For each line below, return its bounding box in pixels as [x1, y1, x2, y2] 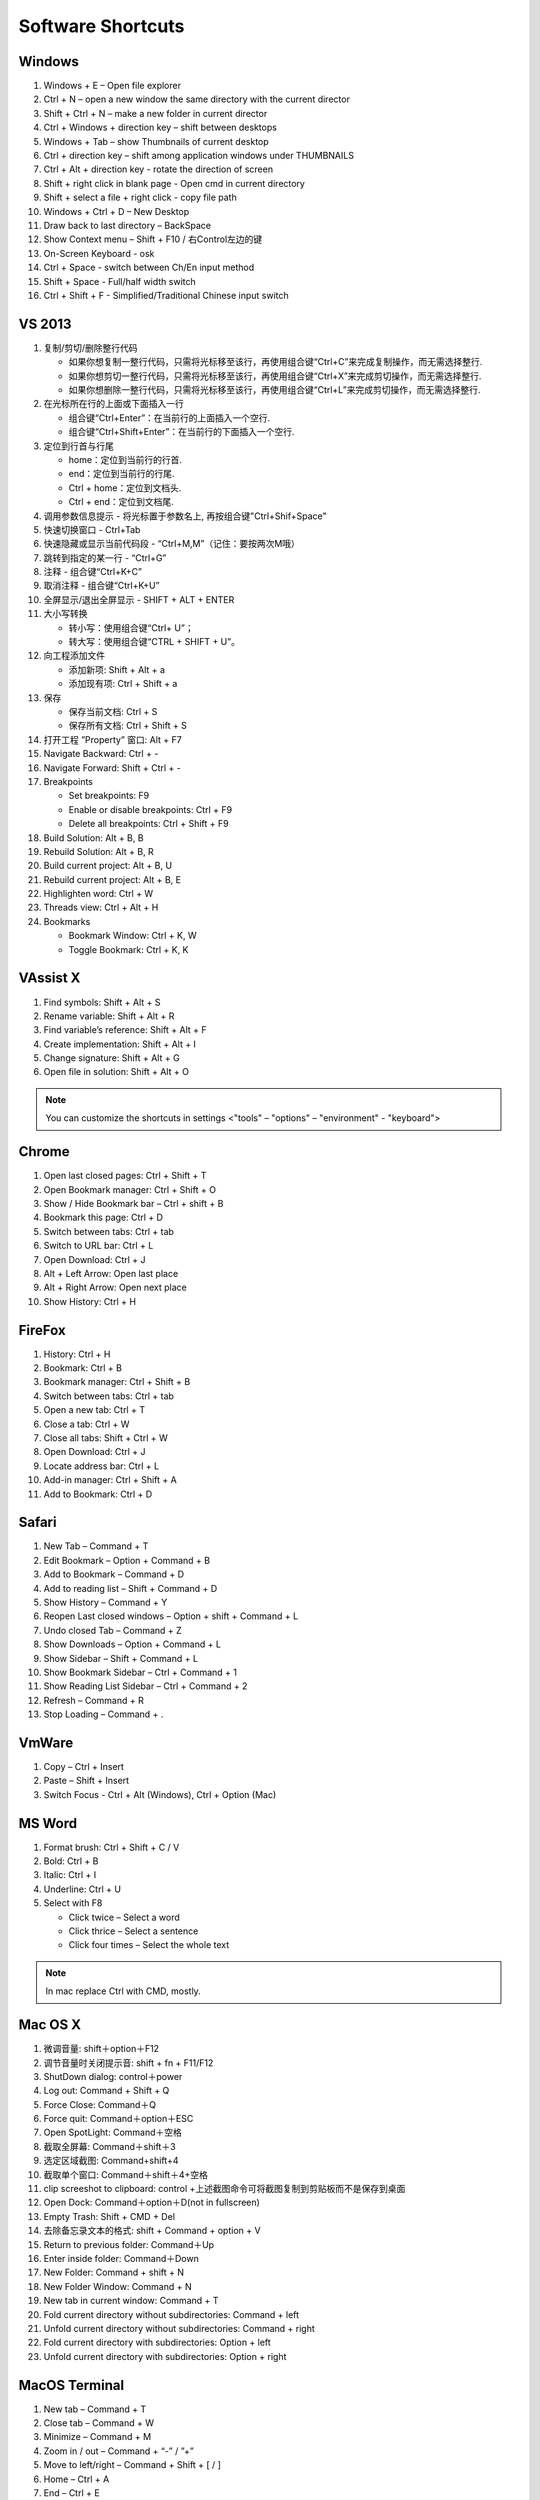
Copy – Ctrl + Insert [43, 1761, 125, 1772]
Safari [18, 1514, 57, 1531]
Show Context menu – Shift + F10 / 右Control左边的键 [43, 233, 263, 245]
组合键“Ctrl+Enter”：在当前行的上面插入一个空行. [68, 411, 271, 424]
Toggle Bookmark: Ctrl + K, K [68, 943, 189, 955]
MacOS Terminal [18, 2376, 125, 2394]
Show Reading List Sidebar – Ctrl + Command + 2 [43, 1680, 248, 1692]
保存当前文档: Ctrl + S [68, 705, 158, 717]
